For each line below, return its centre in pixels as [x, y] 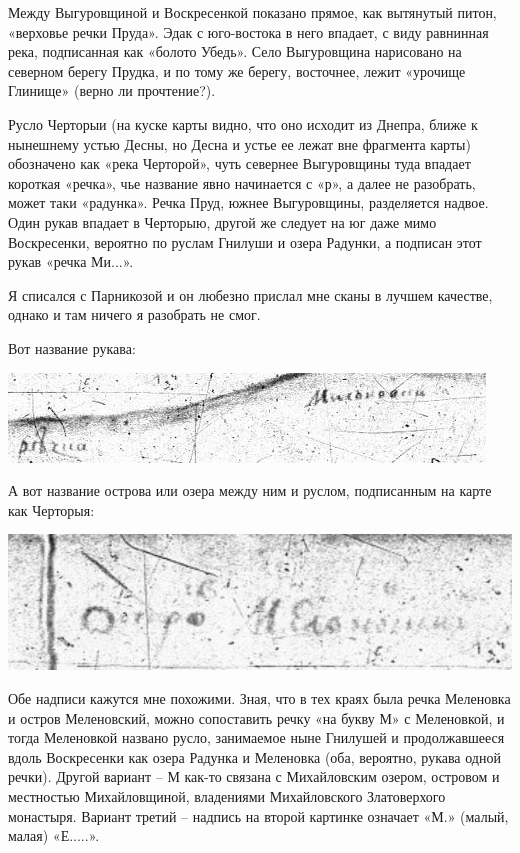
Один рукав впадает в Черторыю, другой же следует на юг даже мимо [222, 221]
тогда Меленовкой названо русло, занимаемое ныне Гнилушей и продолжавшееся [256, 737]
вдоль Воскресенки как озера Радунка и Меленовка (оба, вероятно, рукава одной [254, 756]
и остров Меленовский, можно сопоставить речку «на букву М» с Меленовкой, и [256, 717]
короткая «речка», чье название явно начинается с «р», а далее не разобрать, [242, 182]
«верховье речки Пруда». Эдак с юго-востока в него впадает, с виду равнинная [248, 31]
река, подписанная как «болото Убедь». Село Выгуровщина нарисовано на [235, 51]
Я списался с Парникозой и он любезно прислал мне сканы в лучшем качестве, [250, 294]
